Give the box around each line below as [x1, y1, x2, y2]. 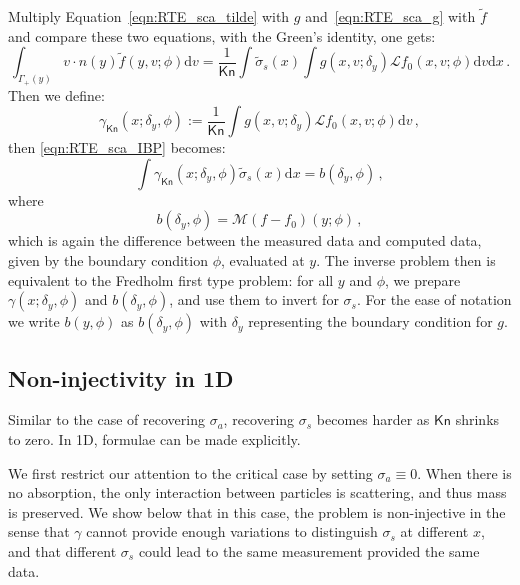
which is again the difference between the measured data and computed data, [8, 230, 482, 251]
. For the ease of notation [356, 289, 512, 310]
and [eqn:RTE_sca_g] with [305, 6, 476, 27]
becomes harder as [316, 409, 430, 430]
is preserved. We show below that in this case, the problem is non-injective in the [8, 501, 506, 522]
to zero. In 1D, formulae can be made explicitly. [8, 428, 301, 449]
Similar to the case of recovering [8, 409, 205, 430]
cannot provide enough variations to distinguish [86, 521, 378, 542]
